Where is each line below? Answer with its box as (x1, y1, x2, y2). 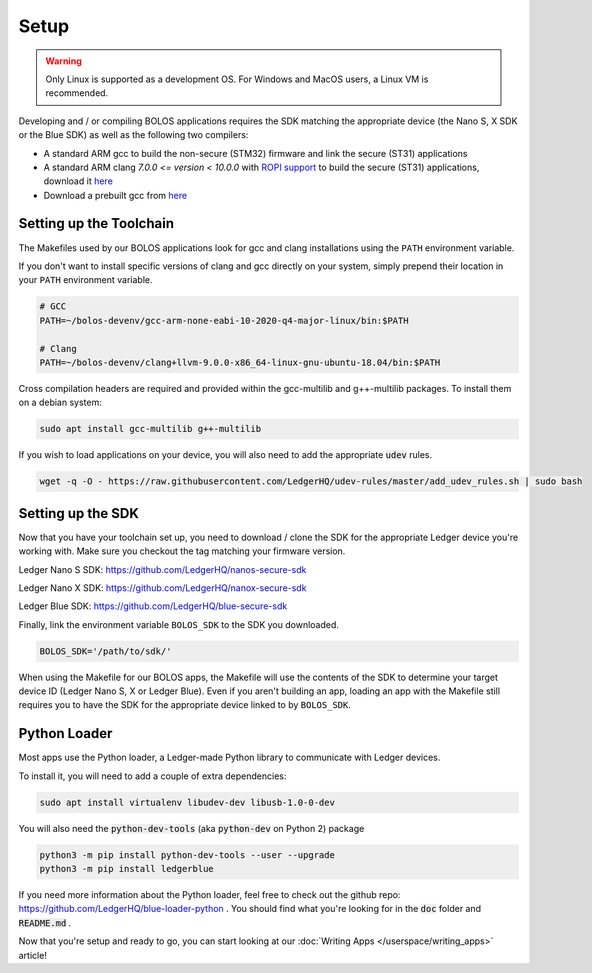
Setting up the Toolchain (18, 215, 175, 232)
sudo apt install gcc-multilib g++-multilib (39, 423, 262, 435)
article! (18, 949, 47, 961)
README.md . (18, 916, 72, 929)
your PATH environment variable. (18, 274, 154, 286)
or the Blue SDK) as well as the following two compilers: (18, 129, 249, 141)
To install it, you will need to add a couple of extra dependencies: (18, 770, 287, 782)
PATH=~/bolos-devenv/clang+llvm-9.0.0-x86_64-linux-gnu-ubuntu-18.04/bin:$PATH (39, 356, 441, 368)
